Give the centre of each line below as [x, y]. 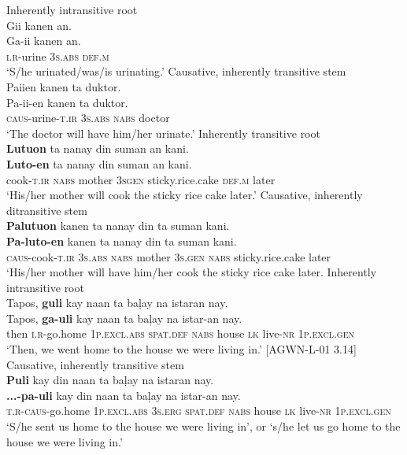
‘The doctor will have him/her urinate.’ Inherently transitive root [163, 133]
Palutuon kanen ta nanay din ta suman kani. [118, 226]
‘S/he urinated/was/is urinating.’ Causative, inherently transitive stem [176, 71]
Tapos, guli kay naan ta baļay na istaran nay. [117, 303]
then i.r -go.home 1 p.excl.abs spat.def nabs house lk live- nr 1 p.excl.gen [180, 333]
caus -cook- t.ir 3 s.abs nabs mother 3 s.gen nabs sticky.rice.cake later [169, 256]
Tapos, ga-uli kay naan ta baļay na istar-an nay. [124, 318]
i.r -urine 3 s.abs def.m [58, 55]
